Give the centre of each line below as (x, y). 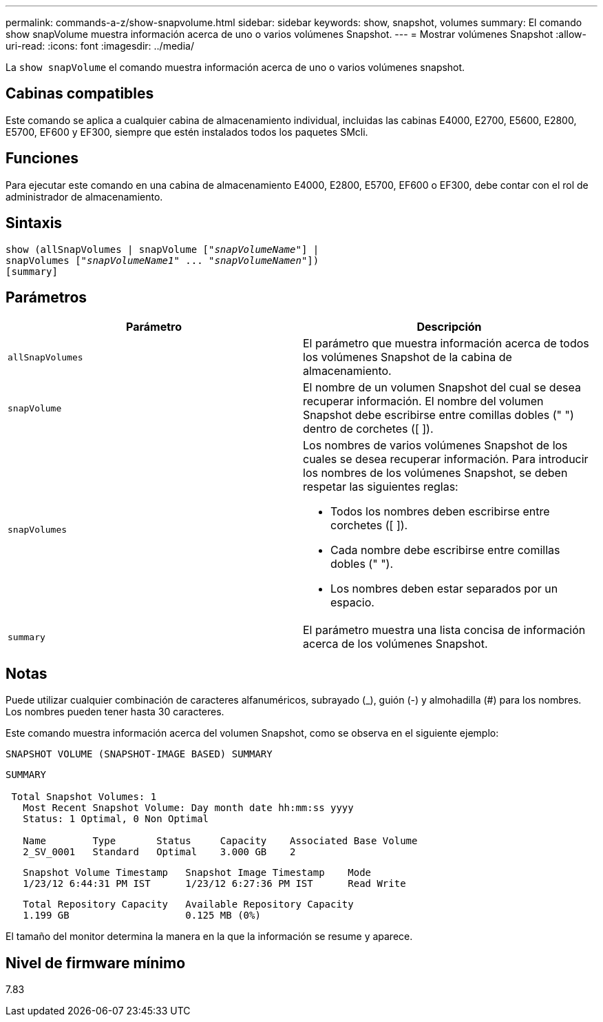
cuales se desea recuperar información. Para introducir (446, 459)
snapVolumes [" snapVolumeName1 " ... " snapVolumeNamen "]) (162, 260)
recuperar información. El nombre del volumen (423, 401)
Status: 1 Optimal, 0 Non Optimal (116, 819)
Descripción (449, 327)
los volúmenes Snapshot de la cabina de (408, 357)
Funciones (42, 159)
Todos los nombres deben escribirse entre (440, 512)
